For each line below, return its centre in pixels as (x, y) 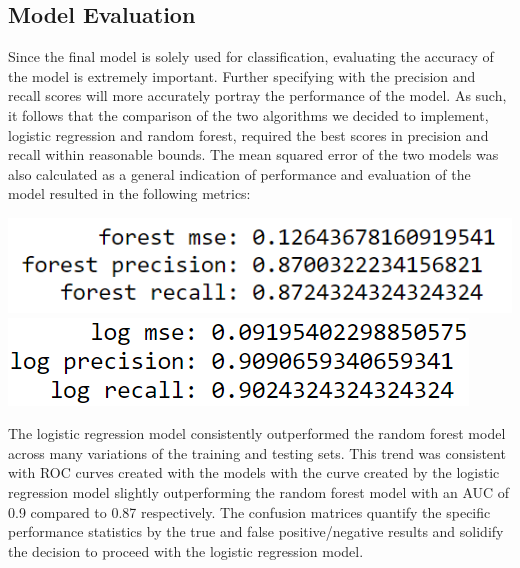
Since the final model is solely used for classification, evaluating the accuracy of (251, 56)
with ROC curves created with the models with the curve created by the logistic (254, 472)
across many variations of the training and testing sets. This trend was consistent (257, 452)
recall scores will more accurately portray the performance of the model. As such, (257, 95)
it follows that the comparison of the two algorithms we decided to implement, (248, 114)
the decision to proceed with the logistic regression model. (186, 550)
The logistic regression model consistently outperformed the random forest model (257, 433)
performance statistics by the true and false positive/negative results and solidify (256, 531)
